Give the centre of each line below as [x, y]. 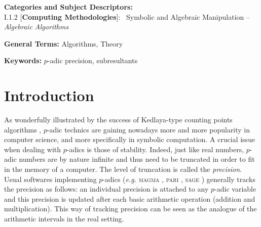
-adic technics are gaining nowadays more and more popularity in [148, 129]
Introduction [49, 95]
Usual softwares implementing [50, 179]
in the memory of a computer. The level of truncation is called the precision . [123, 169]
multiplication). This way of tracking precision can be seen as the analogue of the [130, 209]
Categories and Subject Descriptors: [68, 7]
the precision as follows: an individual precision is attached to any [106, 189]
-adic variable [235, 189]
